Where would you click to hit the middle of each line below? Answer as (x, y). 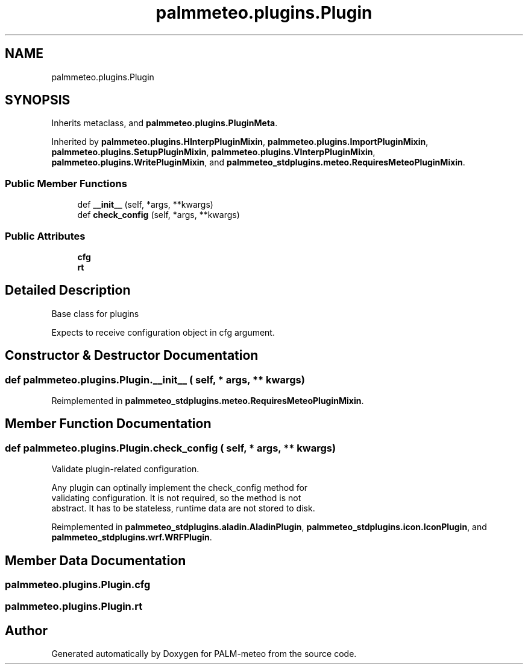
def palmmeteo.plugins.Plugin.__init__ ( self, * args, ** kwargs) (155, 379)
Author (26, 630)
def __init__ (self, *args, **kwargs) (145, 205)
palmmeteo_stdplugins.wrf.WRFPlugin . (132, 537)
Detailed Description (68, 290)
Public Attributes (45, 236)
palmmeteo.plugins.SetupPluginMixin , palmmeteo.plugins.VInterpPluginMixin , (213, 152)
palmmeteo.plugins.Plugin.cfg (78, 585)
